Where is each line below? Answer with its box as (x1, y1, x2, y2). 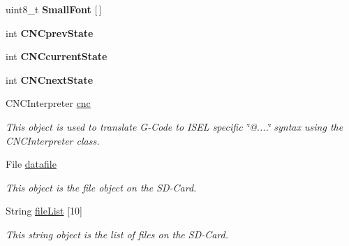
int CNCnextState (6, 72, 94, 87)
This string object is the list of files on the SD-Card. (6, 226, 229, 241)
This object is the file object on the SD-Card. (6, 180, 197, 194)
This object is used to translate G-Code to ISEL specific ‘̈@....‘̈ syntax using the (6, 119, 343, 133)
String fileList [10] (6, 203, 83, 218)
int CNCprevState (6, 25, 94, 40)
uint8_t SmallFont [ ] (6, 2, 102, 16)
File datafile (6, 157, 57, 171)
